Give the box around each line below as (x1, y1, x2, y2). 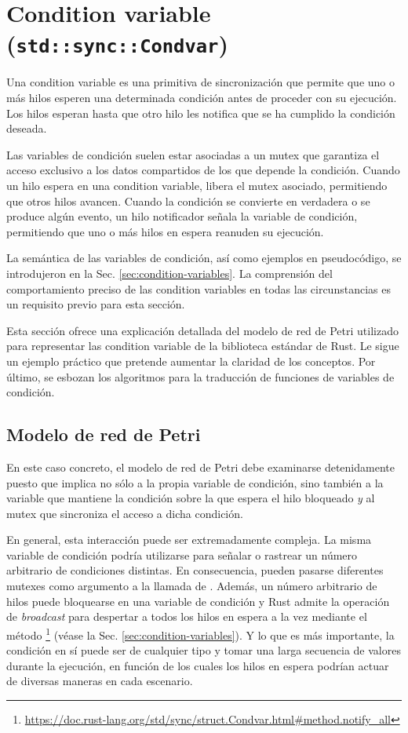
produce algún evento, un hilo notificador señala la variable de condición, (6, 208, 358, 224)
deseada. (6, 120, 47, 137)
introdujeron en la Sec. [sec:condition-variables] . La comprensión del (6, 264, 333, 281)
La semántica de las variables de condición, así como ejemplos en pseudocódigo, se (6, 250, 402, 266)
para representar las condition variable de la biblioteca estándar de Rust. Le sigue (6, 337, 399, 354)
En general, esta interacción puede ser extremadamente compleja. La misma (6, 531, 372, 548)
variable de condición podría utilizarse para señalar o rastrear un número (6, 546, 358, 563)
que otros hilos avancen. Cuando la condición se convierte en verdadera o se (6, 192, 370, 209)
